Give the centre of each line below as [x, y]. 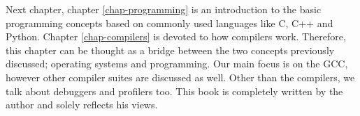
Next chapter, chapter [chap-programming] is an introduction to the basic [164, 9]
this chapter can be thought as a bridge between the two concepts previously [170, 50]
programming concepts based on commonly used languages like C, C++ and [170, 23]
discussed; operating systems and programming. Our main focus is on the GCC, [177, 64]
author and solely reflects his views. [82, 105]
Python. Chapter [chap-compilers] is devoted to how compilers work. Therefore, [176, 36]
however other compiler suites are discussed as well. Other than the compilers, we [180, 77]
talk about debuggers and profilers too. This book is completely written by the [174, 91]
